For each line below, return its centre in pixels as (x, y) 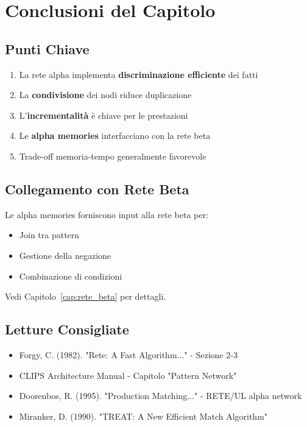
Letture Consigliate (67, 329)
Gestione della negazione (65, 255)
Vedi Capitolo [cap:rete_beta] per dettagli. (86, 296)
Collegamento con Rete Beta (97, 189)
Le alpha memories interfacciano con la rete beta (115, 136)
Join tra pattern (49, 235)
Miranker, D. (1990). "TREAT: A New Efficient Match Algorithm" (143, 416)
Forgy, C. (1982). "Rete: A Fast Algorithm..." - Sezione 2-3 (128, 354)
